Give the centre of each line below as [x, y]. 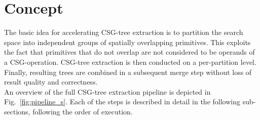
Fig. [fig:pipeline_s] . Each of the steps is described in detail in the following [122, 102]
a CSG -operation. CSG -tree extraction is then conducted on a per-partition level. [130, 62]
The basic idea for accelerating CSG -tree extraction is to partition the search [124, 32]
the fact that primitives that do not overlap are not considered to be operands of [129, 52]
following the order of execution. [83, 111]
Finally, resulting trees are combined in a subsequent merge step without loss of [128, 72]
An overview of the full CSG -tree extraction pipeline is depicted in [107, 91]
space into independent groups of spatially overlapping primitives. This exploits [127, 42]
